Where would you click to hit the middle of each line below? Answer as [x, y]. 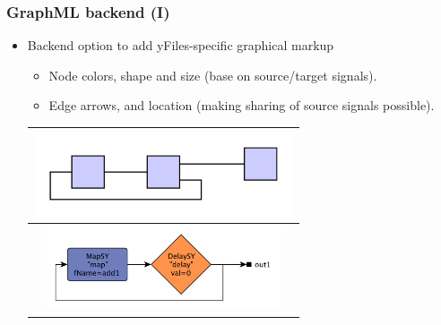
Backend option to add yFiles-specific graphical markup [181, 45]
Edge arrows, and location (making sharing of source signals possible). [242, 105]
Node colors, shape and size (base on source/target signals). [213, 75]
